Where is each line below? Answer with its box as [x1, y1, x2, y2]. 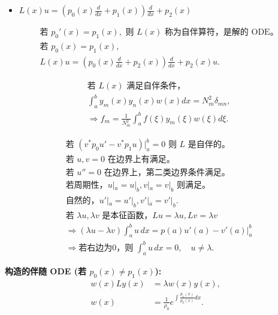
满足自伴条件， [126, 81, 186, 90]
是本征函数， [102, 212, 153, 221]
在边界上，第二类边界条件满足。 [104, 169, 230, 178]
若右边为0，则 [78, 243, 134, 252]
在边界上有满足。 [107, 155, 175, 164]
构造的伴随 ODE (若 [5, 264, 87, 277]
